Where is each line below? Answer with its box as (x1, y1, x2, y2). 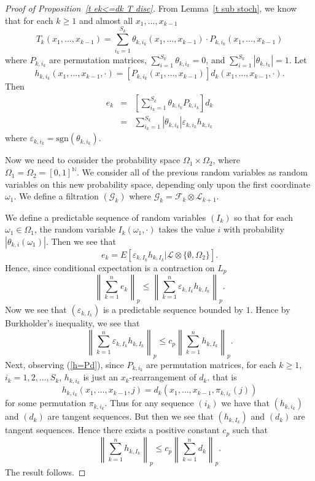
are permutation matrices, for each (146, 358, 276, 371)
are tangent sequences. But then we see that (47, 410, 214, 423)
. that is (207, 371, 237, 383)
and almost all (79, 13, 133, 26)
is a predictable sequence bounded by (103, 303, 243, 316)
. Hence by (250, 303, 290, 316)
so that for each (234, 210, 293, 223)
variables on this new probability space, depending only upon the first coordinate (5, 177, 311, 190)
